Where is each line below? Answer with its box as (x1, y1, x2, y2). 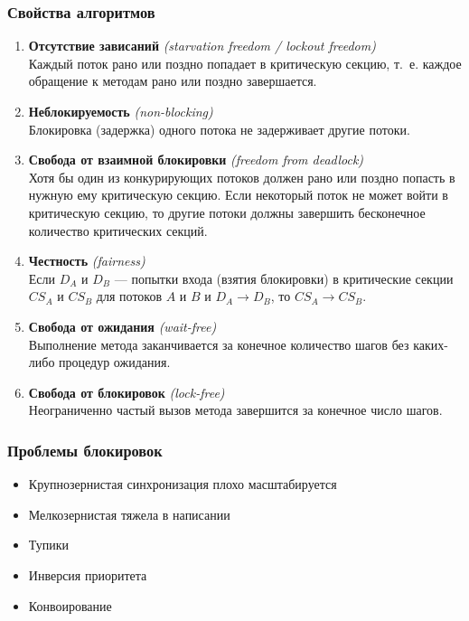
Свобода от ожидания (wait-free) (28, 316, 217, 335)
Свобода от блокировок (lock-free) (28, 382, 225, 401)
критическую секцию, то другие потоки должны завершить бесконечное (28, 202, 426, 221)
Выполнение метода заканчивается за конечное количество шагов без (28, 334, 409, 353)
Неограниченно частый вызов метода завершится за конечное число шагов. (28, 400, 443, 419)
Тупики (28, 535, 69, 554)
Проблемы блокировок (7, 438, 163, 461)
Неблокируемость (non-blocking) (28, 102, 213, 120)
